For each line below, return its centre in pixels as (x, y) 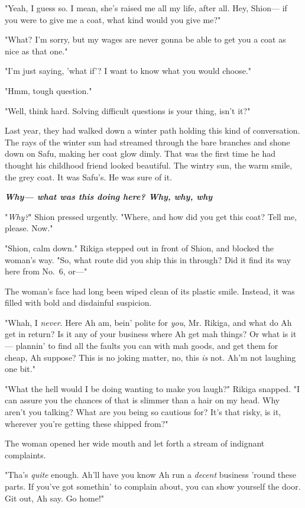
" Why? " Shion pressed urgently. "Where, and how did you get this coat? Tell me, (151, 216)
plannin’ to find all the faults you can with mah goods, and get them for (147, 346)
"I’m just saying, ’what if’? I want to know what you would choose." (128, 71)
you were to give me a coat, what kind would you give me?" (113, 19)
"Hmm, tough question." (48, 90)
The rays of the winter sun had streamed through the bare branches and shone (147, 142)
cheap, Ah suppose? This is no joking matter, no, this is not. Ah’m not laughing (150, 357)
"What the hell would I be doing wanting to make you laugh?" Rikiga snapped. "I (152, 388)
